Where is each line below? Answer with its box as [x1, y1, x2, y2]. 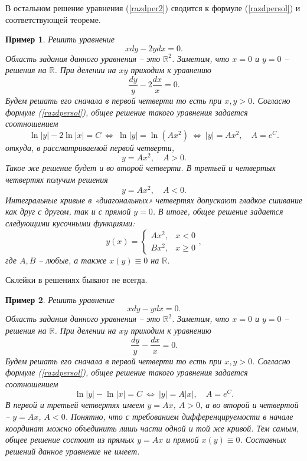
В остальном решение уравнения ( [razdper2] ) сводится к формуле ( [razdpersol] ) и [5, 2, 301, 14]
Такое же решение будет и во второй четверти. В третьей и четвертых [5, 162, 276, 174]
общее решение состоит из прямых [5, 433, 135, 446]
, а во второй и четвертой [200, 399, 299, 411]
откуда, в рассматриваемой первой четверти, [5, 141, 175, 153]
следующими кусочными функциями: [5, 216, 135, 229]
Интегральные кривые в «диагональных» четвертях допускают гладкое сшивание [5, 193, 303, 206]
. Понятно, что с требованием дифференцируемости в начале [65, 410, 293, 423]
